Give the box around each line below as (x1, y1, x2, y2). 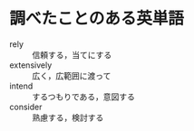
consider (9, 101, 43, 112)
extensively (9, 60, 53, 70)
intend (9, 80, 34, 91)
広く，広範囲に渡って (32, 70, 112, 81)
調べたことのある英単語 (9, 8, 184, 29)
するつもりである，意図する (32, 91, 136, 102)
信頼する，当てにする (32, 49, 112, 60)
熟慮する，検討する (32, 112, 104, 123)
